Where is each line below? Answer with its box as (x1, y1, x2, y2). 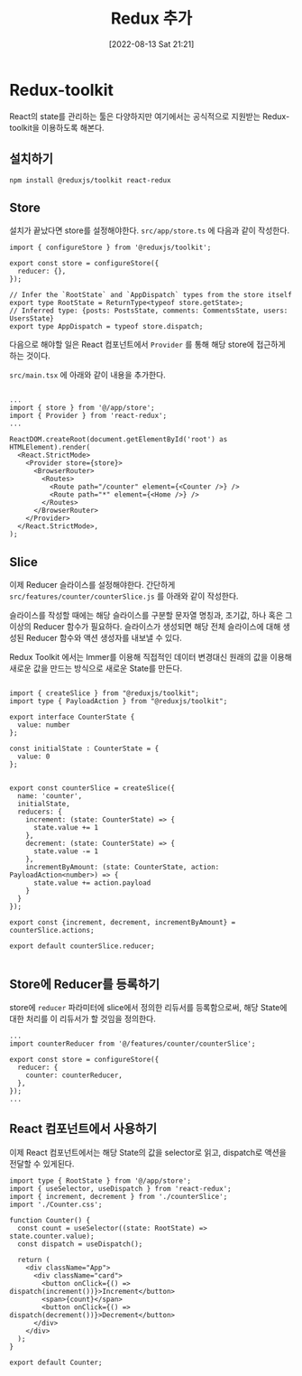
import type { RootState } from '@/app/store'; (9, 1176, 192, 1185)
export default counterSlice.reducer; (9, 942, 155, 951)
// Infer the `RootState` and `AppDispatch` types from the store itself (9, 291, 293, 300)
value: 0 (17, 752, 50, 761)
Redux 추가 (110, 8, 193, 29)
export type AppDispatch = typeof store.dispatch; (9, 322, 204, 331)
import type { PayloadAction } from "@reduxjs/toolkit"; (9, 697, 228, 706)
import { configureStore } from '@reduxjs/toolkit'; (9, 243, 212, 253)
